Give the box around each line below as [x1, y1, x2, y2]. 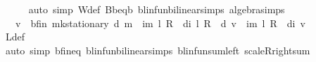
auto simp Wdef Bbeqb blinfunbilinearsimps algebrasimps [28, 2, 285, 16]
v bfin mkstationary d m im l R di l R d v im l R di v [15, 15, 305, 30]
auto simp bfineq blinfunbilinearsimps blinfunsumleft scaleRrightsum [5, 42, 310, 57]
